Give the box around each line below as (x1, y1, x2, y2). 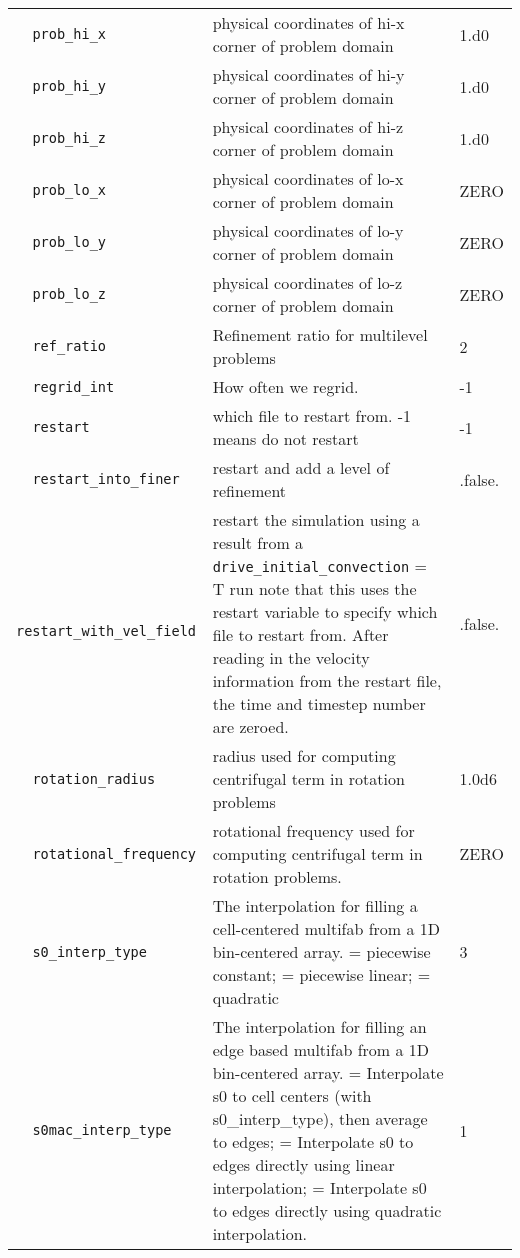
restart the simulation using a (212, 508, 420, 531)
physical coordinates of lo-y (212, 219, 404, 242)
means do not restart (212, 427, 359, 450)
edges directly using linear (212, 1153, 395, 1176)
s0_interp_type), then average (212, 1107, 428, 1130)
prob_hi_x (32, 26, 107, 42)
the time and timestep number (212, 692, 426, 715)
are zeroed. (212, 715, 289, 738)
